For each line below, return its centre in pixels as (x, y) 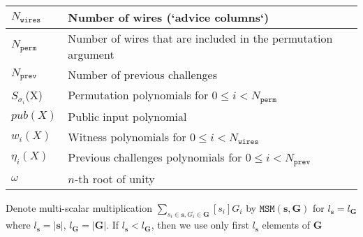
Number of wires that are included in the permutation (200, 38)
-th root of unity (114, 178)
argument (91, 54)
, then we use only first (200, 225)
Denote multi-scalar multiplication (79, 207)
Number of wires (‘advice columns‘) (169, 17)
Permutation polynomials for (138, 95)
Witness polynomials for (127, 136)
